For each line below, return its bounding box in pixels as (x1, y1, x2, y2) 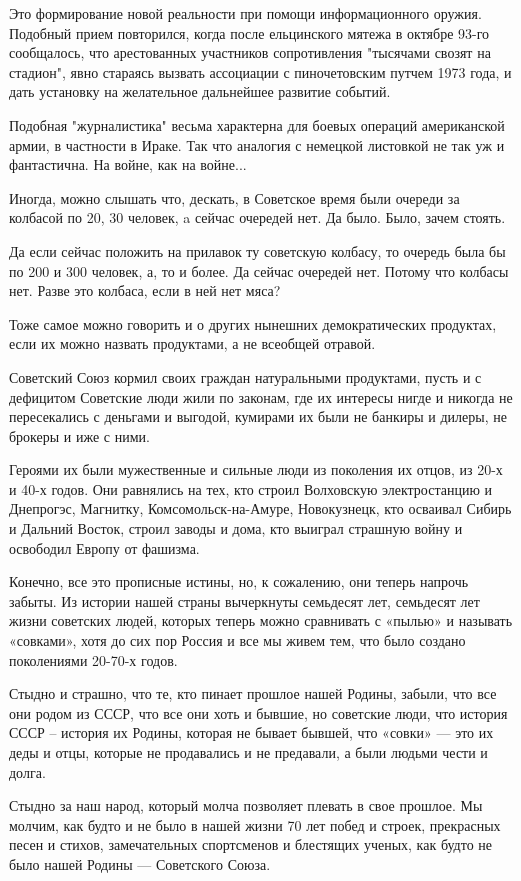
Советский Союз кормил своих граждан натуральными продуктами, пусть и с (9, 366, 482, 387)
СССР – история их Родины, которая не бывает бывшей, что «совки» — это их (9, 722, 494, 743)
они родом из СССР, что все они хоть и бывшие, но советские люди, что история (9, 702, 508, 723)
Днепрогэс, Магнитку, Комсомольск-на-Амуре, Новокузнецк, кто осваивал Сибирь (9, 498, 512, 519)
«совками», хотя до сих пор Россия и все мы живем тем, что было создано (9, 630, 466, 651)
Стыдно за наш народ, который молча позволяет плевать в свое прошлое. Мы (9, 795, 483, 816)
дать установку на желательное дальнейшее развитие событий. (9, 81, 391, 102)
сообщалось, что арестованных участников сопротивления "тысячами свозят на (9, 42, 491, 63)
